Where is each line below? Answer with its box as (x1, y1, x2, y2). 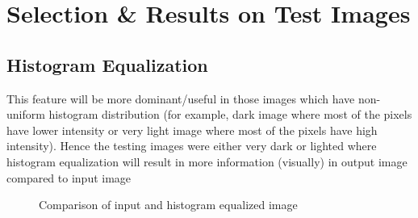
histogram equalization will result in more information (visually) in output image (6, 153, 408, 170)
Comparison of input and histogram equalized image (39, 196, 298, 213)
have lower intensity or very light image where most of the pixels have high (6, 121, 378, 138)
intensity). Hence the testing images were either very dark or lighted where (6, 137, 377, 154)
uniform (6, 106, 45, 123)
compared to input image (6, 169, 132, 186)
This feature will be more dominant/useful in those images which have (6, 90, 355, 107)
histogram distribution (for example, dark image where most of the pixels (48, 106, 412, 123)
